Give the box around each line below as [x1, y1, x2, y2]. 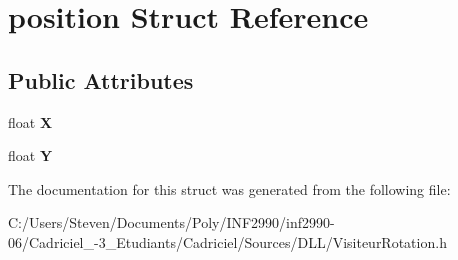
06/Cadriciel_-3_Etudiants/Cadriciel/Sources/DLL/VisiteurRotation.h [8, 231, 447, 252]
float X [8, 111, 53, 132]
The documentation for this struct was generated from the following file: [8, 178, 451, 199]
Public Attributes [8, 64, 194, 95]
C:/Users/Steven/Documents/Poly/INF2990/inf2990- [8, 212, 335, 233]
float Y [8, 145, 53, 166]
